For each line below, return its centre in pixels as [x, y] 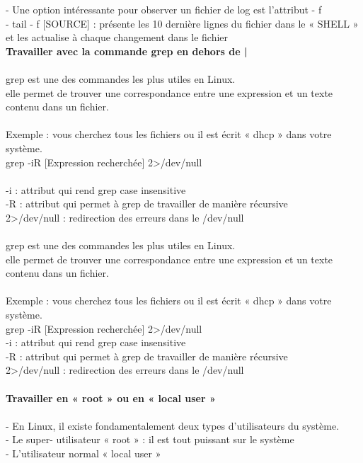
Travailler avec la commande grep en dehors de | [127, 51]
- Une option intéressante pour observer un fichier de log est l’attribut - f [164, 9]
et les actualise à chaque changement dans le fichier [117, 37]
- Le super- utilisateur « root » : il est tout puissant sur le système [150, 439]
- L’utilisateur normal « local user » [83, 453]
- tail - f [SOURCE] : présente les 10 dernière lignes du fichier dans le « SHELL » [182, 23]
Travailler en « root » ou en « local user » [111, 398]
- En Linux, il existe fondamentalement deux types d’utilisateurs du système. [173, 425]
